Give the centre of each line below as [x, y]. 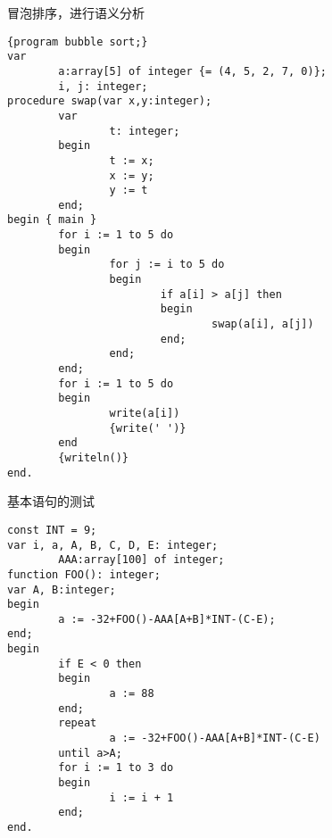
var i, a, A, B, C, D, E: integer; [113, 545]
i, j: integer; [103, 86]
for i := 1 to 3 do [116, 768]
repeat [78, 723]
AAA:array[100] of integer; [141, 560]
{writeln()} [94, 457]
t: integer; [145, 131]
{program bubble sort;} [78, 41]
